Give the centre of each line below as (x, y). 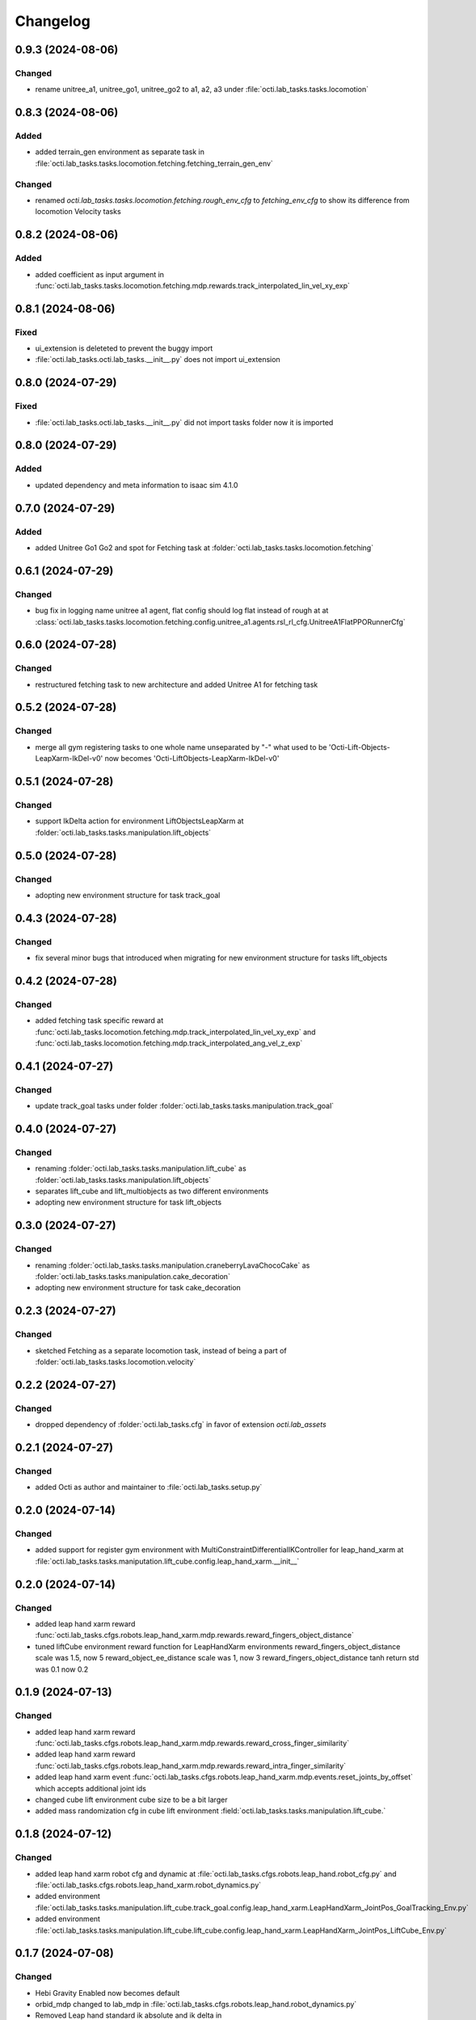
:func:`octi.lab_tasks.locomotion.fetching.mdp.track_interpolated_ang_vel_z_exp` (169, 1043)
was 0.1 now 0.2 (62, 1669)
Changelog (53, 21)
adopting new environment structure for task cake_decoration (138, 1288)
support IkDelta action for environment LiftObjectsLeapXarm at (139, 821)
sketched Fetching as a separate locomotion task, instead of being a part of (161, 1350)
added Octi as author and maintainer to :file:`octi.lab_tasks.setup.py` (149, 1488)
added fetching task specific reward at (99, 1021)
